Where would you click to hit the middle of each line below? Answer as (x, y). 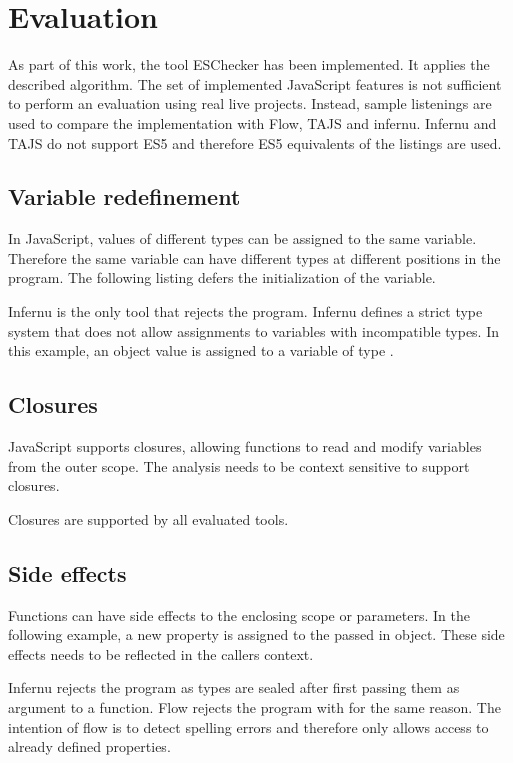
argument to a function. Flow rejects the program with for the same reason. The (254, 707)
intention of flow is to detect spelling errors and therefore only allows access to (248, 726)
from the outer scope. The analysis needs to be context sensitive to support (239, 465)
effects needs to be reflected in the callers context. (161, 653)
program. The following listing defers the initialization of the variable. (222, 277)
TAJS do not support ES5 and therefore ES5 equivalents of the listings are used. (255, 142)
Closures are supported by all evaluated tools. (148, 518)
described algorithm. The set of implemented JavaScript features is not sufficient (255, 83)
